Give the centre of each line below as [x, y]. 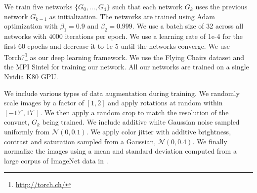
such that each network [148, 6]
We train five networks [38, 6]
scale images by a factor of [44, 103]
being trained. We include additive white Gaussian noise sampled [141, 122]
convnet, [17, 122]
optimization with [31, 26]
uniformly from [27, 131]
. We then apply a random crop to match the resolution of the [134, 112]
